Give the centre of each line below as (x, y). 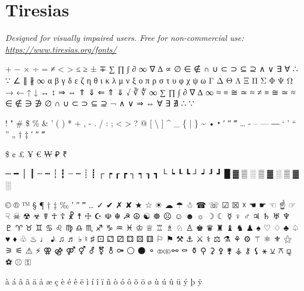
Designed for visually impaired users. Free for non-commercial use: (125, 38)
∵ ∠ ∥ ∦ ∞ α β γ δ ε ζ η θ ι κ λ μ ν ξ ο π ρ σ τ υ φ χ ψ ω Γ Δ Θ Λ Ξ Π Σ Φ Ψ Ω (149, 80)
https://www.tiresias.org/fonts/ (61, 49)
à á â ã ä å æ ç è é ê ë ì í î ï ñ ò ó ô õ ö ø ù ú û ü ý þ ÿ (104, 281)
